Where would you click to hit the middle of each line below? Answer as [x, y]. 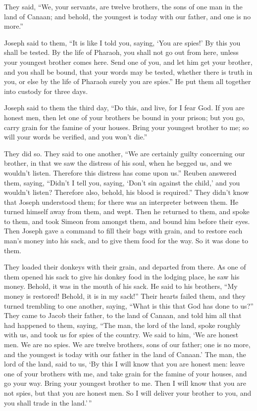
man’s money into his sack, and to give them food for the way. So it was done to [126, 241]
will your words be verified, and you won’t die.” [76, 137]
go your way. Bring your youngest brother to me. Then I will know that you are [125, 383]
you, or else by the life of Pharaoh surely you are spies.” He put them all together [128, 81]
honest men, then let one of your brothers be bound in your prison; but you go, [125, 117]
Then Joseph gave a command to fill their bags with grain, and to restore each [123, 231]
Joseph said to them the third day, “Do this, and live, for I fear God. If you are [124, 108]
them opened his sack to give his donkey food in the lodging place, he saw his [122, 276]
